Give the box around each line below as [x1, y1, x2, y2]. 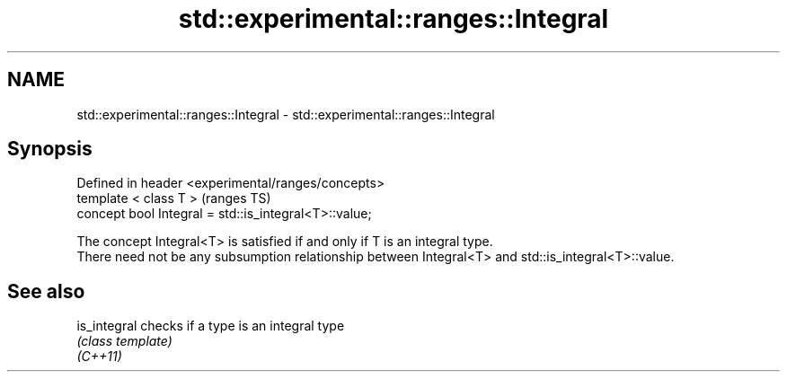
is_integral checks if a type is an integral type [76, 318, 345, 334]
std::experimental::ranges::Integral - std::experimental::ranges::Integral [76, 106, 495, 122]
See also [7, 279, 85, 303]
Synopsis [7, 137, 93, 161]
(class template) [76, 333, 172, 349]
